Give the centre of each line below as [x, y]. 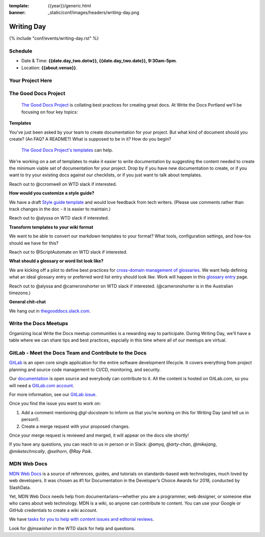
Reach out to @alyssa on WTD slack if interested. [59, 218]
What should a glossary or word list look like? [56, 261]
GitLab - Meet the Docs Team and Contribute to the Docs [78, 353]
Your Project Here [31, 80]
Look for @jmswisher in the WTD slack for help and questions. [72, 528]
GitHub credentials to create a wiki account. [53, 510]
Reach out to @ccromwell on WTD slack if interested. [63, 184]
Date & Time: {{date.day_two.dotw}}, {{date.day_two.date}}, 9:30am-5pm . [99, 61]
